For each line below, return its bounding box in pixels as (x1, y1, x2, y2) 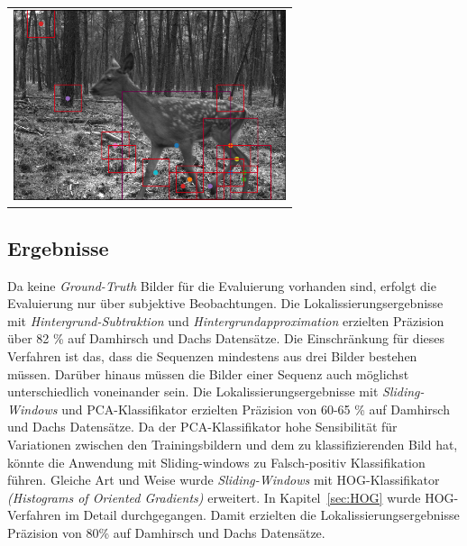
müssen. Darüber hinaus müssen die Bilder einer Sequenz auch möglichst (7, 364, 409, 383)
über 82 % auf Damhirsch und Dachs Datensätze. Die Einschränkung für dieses (7, 329, 444, 348)
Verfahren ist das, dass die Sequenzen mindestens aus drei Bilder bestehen (7, 347, 417, 366)
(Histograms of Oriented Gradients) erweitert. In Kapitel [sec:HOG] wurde (7, 487, 421, 506)
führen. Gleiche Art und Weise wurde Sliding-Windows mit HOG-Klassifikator (7, 470, 440, 489)
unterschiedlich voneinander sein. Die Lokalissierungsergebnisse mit (7, 382, 379, 401)
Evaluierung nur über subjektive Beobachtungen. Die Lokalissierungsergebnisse (7, 294, 444, 313)
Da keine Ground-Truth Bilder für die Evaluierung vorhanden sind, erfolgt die (7, 276, 436, 295)
